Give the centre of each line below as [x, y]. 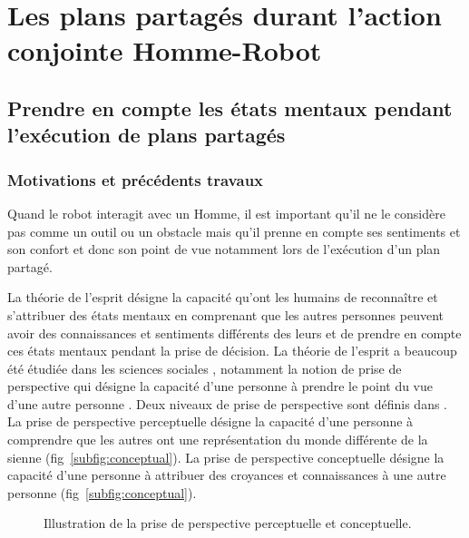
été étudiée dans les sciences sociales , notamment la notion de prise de [205, 368]
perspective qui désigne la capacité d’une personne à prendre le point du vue [220, 386]
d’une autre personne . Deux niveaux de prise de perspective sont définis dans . [228, 403]
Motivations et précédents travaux [136, 179]
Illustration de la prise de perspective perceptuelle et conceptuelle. [228, 523]
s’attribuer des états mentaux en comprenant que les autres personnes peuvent [225, 314]
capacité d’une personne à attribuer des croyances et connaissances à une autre [227, 475]
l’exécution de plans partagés [147, 135]
